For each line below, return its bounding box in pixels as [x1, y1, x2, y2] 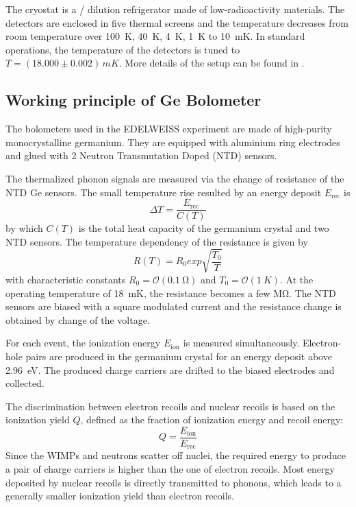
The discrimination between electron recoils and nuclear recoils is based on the [5, 399, 335, 413]
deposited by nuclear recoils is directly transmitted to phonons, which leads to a [5, 475, 342, 489]
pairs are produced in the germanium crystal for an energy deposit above [25, 349, 332, 363]
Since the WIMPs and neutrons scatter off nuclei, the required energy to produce [5, 448, 346, 462]
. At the [280, 272, 314, 286]
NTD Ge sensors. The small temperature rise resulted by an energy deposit [5, 185, 322, 199]
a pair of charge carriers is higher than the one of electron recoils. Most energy [5, 461, 335, 475]
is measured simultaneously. [183, 335, 300, 350]
